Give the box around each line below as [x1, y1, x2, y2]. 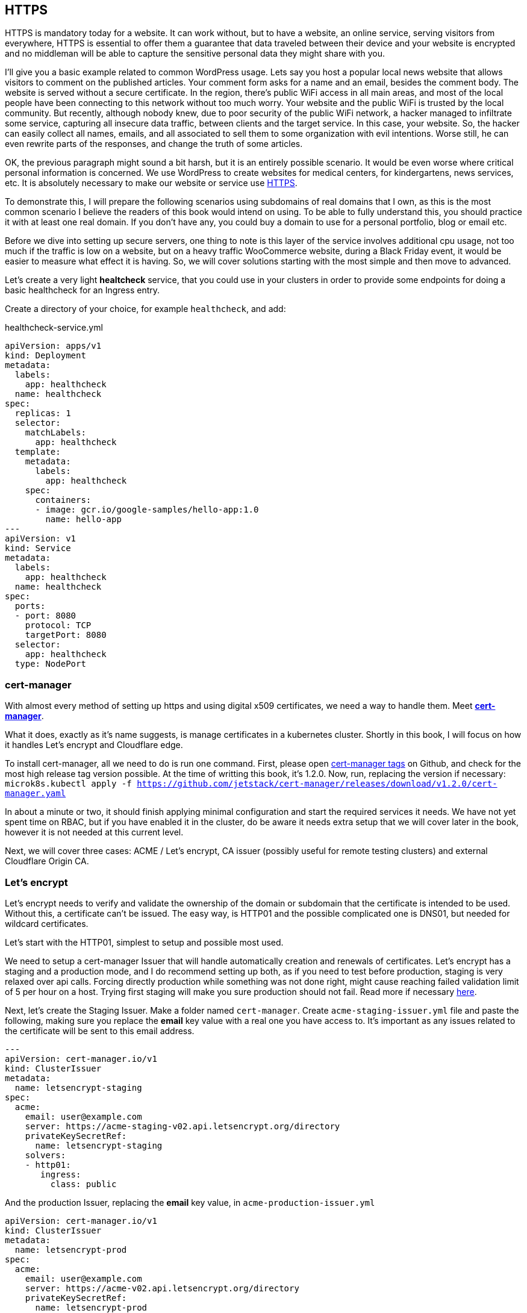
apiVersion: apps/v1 [5, 341, 102, 351]
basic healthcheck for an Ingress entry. [5, 285, 160, 296]
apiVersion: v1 [5, 534, 76, 544]
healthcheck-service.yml [5, 322, 103, 333]
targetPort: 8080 [25, 630, 107, 640]
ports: [14, 601, 46, 611]
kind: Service [5, 543, 71, 554]
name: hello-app [45, 514, 122, 525]
